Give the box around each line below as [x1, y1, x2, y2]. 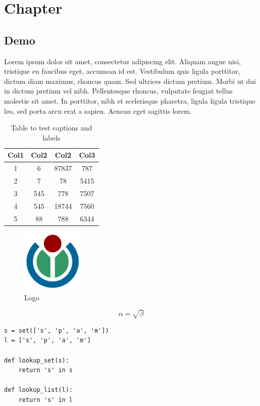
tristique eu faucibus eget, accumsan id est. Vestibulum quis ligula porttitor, [4, 66, 240, 76]
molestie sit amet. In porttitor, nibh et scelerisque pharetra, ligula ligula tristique [4, 95, 255, 106]
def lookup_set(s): [4, 356, 69, 364]
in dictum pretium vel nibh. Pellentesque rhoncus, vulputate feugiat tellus [4, 85, 233, 96]
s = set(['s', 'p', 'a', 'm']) [4, 327, 109, 334]
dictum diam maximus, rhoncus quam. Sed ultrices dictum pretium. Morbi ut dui [4, 75, 256, 86]
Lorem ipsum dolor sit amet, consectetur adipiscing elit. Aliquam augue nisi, [4, 56, 241, 66]
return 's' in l [18, 396, 73, 403]
